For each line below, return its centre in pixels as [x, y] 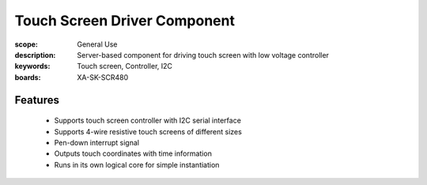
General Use [97, 44]
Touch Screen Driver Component [125, 21]
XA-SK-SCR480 [103, 77]
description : [35, 55]
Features [37, 100]
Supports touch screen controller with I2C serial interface [147, 121]
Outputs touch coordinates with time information [133, 153]
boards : [28, 77]
